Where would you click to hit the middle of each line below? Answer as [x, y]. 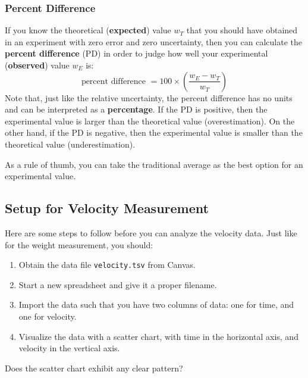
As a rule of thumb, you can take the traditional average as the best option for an [154, 164]
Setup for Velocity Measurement [107, 208]
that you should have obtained [242, 30]
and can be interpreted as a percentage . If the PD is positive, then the [136, 109]
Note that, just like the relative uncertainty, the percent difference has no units [149, 97]
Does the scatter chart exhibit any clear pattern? [94, 368]
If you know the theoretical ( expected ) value [88, 30]
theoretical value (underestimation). [70, 144]
